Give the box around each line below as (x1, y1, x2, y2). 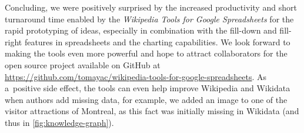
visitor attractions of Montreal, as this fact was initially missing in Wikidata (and (5, 105, 299, 117)
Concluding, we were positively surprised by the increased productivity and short (5, 1, 297, 13)
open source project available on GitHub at (5, 58, 161, 71)
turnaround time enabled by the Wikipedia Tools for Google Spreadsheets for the (5, 12, 294, 25)
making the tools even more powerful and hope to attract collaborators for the (5, 47, 288, 59)
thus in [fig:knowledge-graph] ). (5, 116, 114, 128)
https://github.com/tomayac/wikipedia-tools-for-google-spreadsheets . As (5, 70, 267, 82)
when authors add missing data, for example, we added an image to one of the (5, 93, 288, 105)
